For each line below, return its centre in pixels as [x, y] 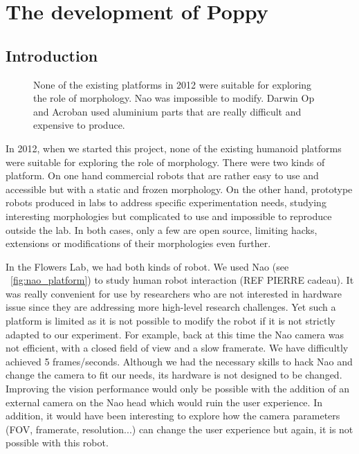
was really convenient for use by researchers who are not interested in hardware [174, 293]
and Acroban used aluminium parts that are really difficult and [167, 111]
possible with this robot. [57, 443]
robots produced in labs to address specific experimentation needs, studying [166, 202]
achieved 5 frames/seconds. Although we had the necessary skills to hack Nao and [179, 361]
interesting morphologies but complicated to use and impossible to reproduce [169, 216]
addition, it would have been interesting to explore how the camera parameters [173, 416]
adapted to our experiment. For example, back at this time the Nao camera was [175, 334]
